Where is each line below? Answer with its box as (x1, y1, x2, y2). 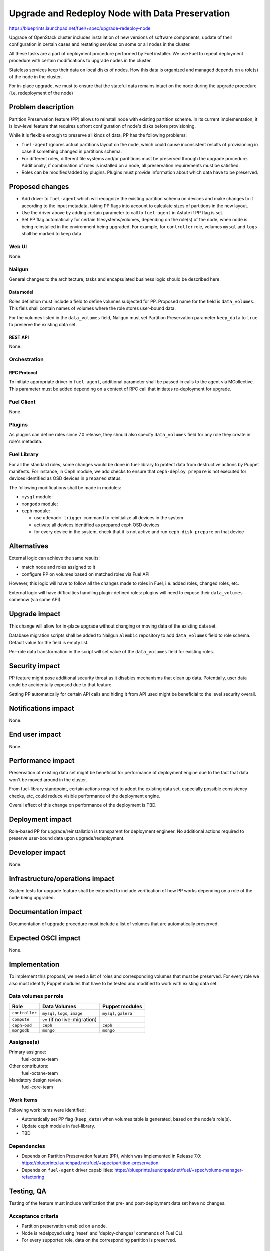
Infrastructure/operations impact (9, 875, 115, 883)
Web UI (9, 243, 27, 250)
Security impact (9, 661, 60, 670)
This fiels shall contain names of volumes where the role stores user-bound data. (9, 305, 176, 311)
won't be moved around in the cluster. (9, 776, 87, 783)
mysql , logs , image (42, 1009, 83, 1016)
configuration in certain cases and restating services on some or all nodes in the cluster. (9, 41, 191, 47)
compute (12, 1017, 30, 1022)
